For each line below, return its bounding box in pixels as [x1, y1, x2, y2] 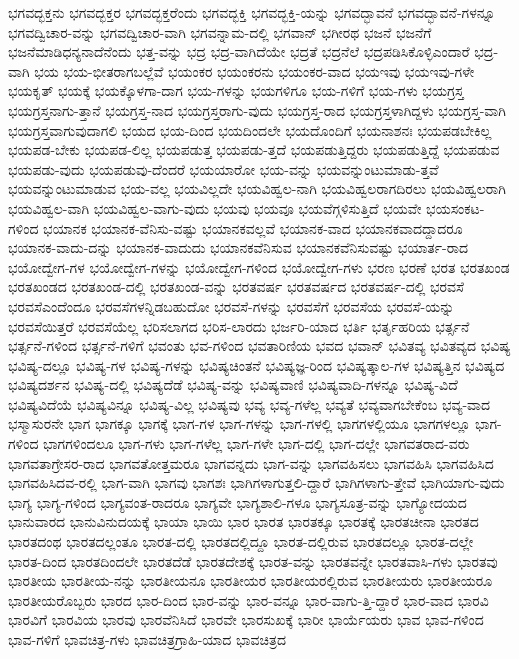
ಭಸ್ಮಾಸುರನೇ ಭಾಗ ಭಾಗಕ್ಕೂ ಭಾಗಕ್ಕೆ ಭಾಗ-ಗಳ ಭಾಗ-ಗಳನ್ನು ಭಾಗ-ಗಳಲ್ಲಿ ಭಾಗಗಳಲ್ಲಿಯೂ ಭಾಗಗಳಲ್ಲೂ [8, 413, 471, 434]
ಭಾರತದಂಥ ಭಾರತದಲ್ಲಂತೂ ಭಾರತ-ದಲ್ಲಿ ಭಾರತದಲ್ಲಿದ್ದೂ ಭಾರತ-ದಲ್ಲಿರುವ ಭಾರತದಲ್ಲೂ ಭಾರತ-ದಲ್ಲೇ [8, 531, 474, 552]
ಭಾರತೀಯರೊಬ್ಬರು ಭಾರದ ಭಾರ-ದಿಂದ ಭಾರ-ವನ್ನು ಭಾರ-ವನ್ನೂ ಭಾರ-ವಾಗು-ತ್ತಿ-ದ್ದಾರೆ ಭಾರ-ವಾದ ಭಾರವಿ [8, 589, 489, 610]
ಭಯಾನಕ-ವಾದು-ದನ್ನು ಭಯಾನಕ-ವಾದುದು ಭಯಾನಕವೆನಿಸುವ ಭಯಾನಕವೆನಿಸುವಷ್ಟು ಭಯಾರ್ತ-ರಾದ [8, 237, 469, 258]
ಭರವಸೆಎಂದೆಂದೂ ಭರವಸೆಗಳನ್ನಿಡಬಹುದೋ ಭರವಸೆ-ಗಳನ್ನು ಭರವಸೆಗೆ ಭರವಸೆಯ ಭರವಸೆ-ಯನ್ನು [8, 295, 455, 316]
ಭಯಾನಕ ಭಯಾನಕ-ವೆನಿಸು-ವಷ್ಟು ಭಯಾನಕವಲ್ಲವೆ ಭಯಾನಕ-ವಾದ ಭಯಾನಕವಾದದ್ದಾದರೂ [43, 217, 463, 238]
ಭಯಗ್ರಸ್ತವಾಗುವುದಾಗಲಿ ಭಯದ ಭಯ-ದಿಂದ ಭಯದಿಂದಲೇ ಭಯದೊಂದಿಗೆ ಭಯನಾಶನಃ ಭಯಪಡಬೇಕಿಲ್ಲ [8, 119, 492, 140]
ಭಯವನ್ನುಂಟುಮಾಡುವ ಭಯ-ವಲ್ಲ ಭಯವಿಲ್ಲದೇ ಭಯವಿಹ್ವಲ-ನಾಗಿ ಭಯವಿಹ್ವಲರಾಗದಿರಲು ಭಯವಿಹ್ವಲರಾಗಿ [8, 178, 506, 199]
